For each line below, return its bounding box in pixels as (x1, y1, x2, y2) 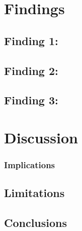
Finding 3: (4, 92, 58, 108)
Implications (4, 159, 55, 171)
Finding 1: (4, 32, 58, 48)
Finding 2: (4, 62, 58, 78)
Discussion (4, 127, 78, 147)
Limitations (4, 185, 65, 201)
